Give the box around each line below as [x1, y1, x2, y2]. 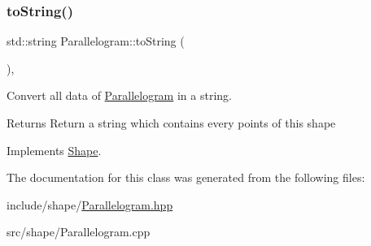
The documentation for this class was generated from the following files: [7, 169, 365, 186]
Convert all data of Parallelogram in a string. [7, 87, 232, 104]
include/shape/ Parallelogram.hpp [7, 196, 173, 213]
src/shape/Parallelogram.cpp [7, 223, 151, 240]
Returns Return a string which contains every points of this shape [7, 114, 336, 131]
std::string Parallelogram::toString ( [7, 32, 185, 50]
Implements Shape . [7, 141, 102, 158]
